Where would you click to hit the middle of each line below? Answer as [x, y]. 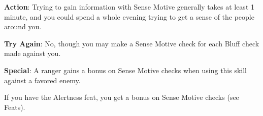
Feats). [15, 107]
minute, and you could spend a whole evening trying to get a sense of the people [129, 16]
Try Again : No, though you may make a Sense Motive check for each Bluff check [132, 43]
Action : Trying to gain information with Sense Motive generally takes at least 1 [129, 7]
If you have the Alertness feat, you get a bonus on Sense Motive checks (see [122, 97]
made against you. [32, 53]
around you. [23, 26]
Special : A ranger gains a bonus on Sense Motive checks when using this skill [126, 70]
